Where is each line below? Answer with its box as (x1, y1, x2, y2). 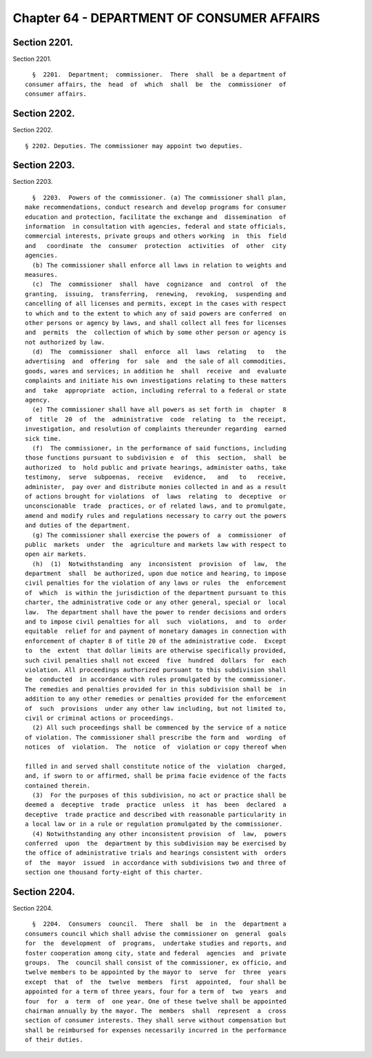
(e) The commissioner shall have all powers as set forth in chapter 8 (32, 406, 287, 413)
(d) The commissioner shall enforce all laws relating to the (32, 348, 287, 356)
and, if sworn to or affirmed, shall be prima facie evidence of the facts (25, 772, 287, 780)
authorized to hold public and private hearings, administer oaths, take (25, 464, 287, 471)
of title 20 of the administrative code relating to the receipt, (25, 415, 287, 423)
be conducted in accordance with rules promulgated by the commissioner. (25, 676, 287, 683)
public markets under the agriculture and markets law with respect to (25, 541, 287, 548)
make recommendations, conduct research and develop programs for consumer (25, 203, 287, 211)
